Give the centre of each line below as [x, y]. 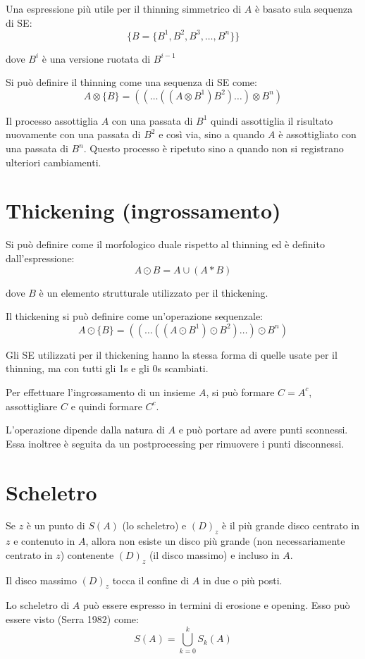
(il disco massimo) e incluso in [214, 554]
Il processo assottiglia [52, 120]
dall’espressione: [40, 258]
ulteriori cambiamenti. [54, 162]
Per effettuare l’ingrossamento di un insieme [101, 392]
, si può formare [240, 392]
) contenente [87, 554]
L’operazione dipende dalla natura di [85, 430]
